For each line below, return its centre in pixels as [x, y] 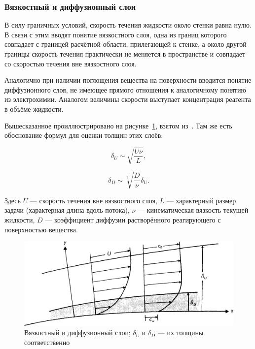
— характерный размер [201, 200]
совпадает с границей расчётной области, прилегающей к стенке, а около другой [126, 44]
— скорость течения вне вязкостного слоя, [93, 200]
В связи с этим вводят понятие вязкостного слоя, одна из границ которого [116, 34]
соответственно [47, 342]
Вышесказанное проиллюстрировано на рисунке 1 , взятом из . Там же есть [118, 125]
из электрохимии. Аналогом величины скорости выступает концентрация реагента [128, 99]
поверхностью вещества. [41, 229]
